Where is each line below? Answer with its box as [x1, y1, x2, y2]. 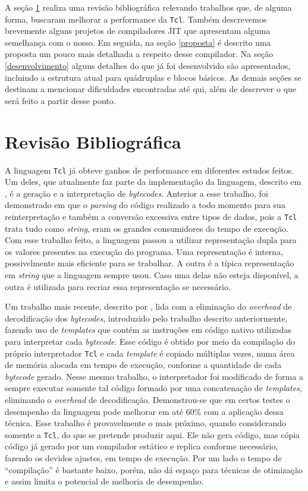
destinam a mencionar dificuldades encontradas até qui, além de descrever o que [5, 83, 297, 95]
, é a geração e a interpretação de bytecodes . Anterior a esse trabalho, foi [5, 187, 268, 199]
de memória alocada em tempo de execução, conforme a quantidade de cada [5, 358, 282, 371]
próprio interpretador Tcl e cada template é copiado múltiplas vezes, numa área [5, 347, 295, 359]
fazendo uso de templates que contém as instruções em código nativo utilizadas [5, 323, 291, 336]
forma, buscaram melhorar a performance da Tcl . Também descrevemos [5, 12, 267, 25]
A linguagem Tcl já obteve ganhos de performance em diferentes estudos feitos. [5, 163, 294, 176]
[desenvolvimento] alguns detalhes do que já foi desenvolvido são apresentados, [5, 59, 291, 72]
